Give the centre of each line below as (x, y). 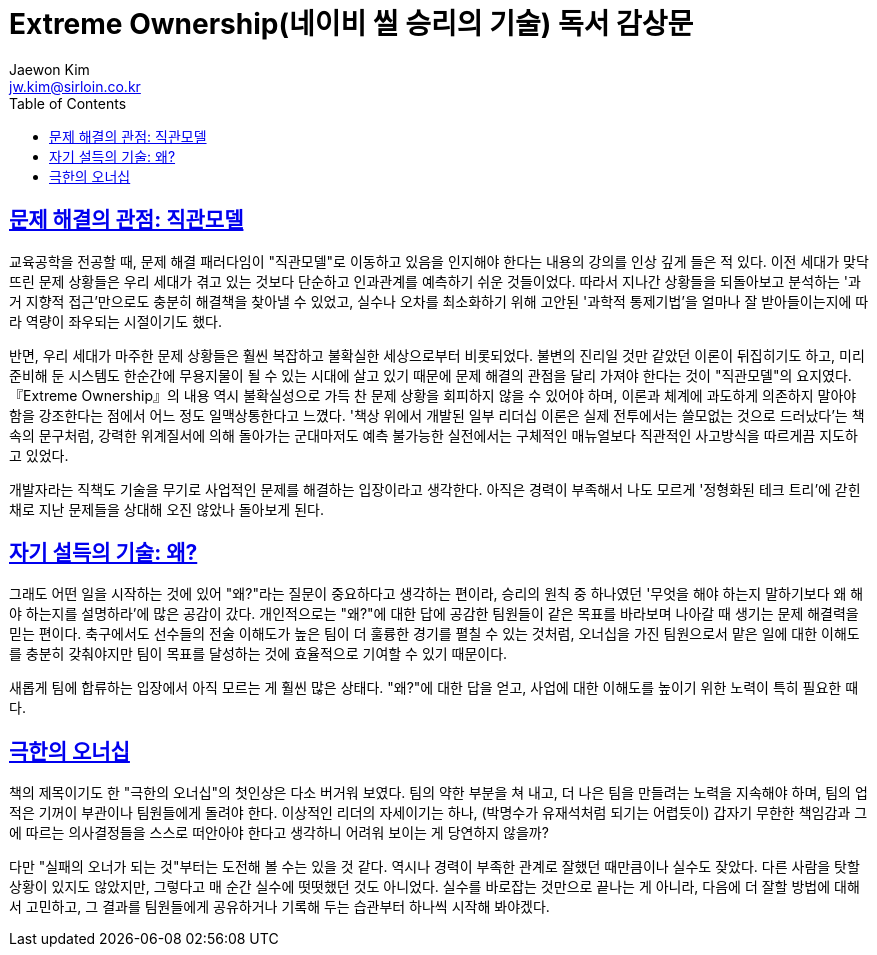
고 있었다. (39, 455)
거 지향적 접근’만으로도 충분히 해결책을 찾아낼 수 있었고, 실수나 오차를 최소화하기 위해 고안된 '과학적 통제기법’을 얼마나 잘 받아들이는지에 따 (439, 301)
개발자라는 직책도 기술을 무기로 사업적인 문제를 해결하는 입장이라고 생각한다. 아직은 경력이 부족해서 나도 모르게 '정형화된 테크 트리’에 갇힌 (435, 489)
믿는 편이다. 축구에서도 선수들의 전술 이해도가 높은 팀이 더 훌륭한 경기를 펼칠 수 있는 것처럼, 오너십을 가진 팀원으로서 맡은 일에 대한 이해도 (434, 634)
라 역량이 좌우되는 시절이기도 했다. (115, 321)
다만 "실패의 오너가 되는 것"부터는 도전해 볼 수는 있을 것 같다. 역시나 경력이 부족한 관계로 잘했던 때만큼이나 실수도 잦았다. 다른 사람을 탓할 (434, 867)
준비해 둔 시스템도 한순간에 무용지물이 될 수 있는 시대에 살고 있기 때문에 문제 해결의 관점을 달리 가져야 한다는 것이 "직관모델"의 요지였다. (430, 375)
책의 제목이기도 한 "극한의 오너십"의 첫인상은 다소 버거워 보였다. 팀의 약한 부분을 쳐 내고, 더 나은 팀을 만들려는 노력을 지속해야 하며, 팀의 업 (438, 793)
